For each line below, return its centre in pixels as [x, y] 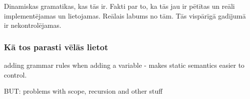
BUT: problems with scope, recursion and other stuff [83, 91]
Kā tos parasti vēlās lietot [56, 47]
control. [15, 74]
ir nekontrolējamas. [33, 25]
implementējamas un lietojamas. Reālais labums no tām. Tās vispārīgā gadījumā [125, 15]
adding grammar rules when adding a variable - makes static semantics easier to [124, 65]
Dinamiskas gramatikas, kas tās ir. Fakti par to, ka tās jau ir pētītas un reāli [119, 6]
